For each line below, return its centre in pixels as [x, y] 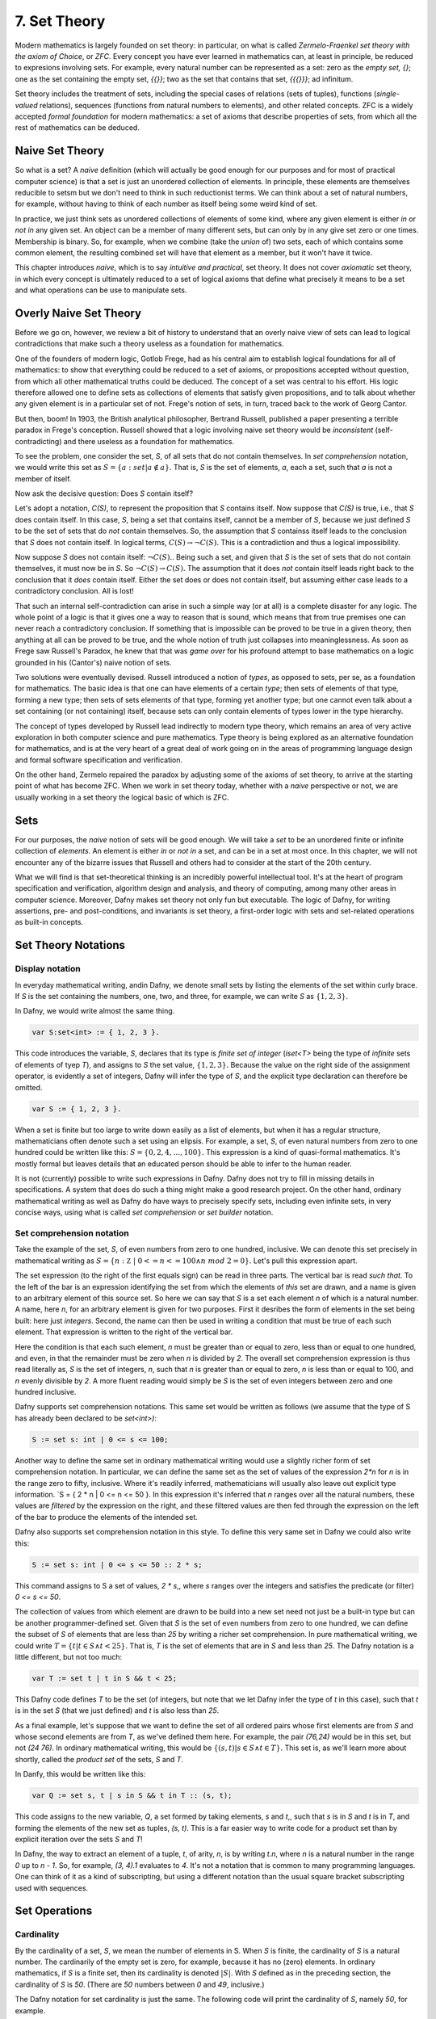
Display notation [48, 969]
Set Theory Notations [70, 945]
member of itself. [43, 479]
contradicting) [38, 441]
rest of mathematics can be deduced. [78, 128]
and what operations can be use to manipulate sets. [101, 290]
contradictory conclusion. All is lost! [75, 591]
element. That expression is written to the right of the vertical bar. [124, 1332]
